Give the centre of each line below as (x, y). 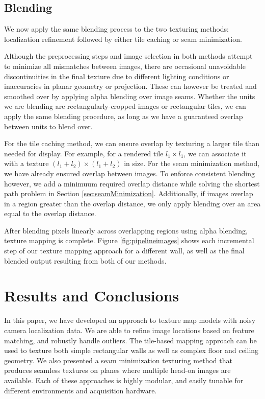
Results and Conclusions (92, 296)
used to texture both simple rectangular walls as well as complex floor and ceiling (131, 350)
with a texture (26, 163)
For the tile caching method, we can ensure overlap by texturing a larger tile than (132, 143)
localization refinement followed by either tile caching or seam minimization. (123, 39)
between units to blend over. (48, 126)
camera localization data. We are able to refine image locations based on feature (129, 330)
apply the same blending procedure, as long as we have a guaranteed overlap (124, 116)
